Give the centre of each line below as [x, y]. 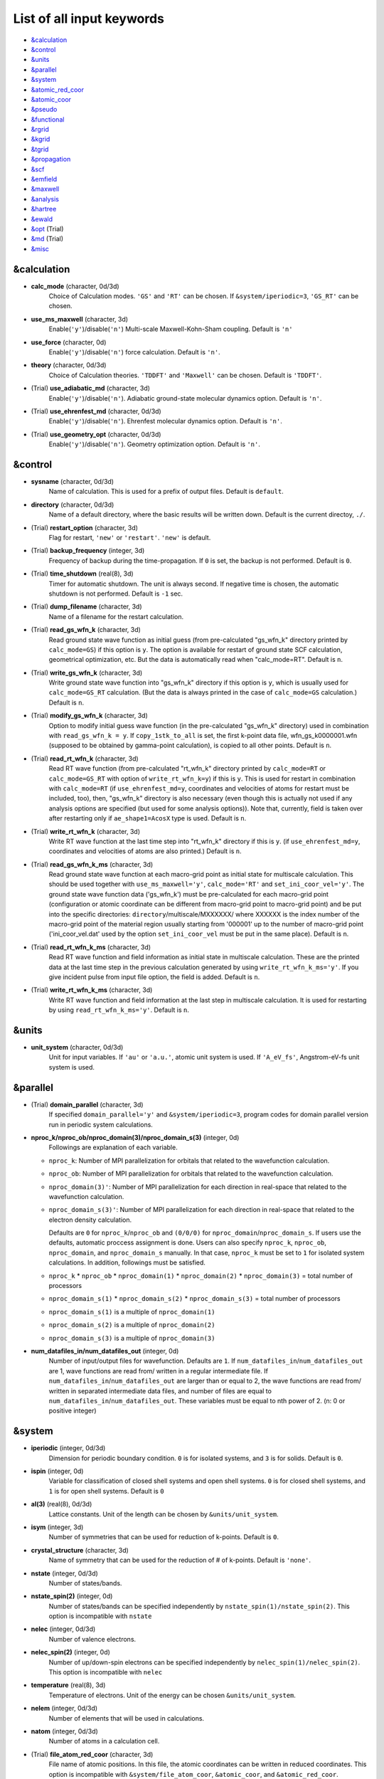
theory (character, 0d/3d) [69, 365]
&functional [48, 119]
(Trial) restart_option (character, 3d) [85, 527]
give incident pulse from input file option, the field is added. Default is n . [154, 977]
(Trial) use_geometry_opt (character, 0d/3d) [96, 434]
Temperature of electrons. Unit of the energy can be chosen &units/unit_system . [172, 1695]
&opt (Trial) [47, 228]
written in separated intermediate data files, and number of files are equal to [160, 1390]
